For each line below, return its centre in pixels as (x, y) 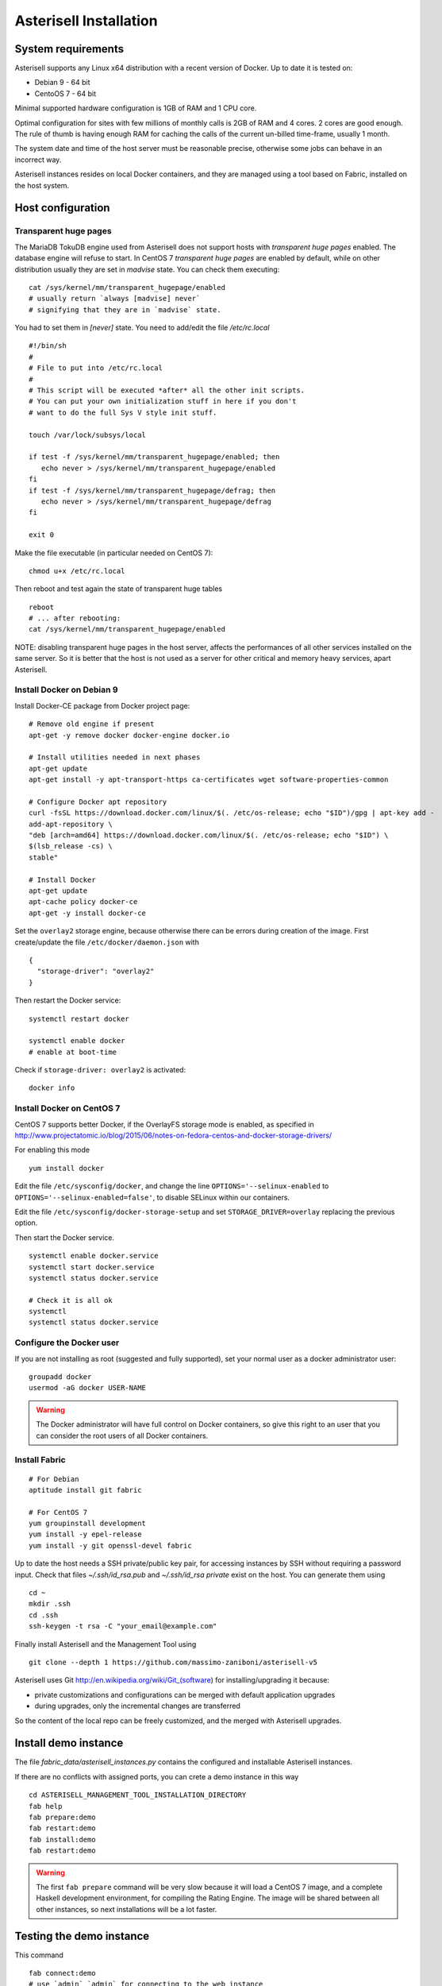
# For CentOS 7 (58, 1512)
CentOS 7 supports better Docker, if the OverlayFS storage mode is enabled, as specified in (164, 1124)
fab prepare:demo (62, 1818)
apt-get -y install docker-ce (88, 913)
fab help (46, 1806)
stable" (44, 857)
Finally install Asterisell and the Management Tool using (106, 1644)
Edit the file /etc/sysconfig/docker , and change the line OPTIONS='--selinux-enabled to (172, 1186)
